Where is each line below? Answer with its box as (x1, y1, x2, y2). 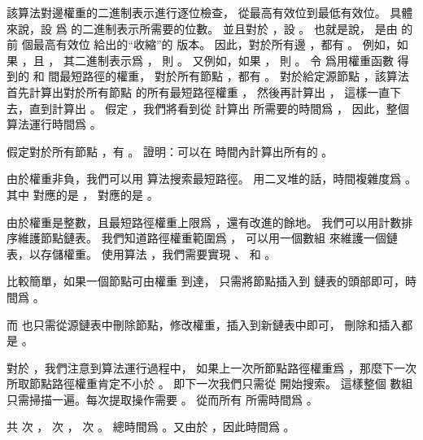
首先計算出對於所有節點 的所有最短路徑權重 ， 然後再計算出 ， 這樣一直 (7, 83, 390, 100)
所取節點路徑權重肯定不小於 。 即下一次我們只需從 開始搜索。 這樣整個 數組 (7, 375, 413, 392)
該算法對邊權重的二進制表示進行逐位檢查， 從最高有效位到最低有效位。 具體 (7, 4, 413, 20)
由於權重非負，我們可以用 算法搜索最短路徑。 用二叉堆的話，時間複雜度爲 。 (7, 170, 416, 187)
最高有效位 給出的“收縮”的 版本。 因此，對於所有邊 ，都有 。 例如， (33, 36, 397, 53)
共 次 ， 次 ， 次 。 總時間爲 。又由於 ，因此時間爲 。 (7, 418, 295, 435)
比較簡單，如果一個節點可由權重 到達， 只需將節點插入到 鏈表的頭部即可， (7, 272, 405, 290)
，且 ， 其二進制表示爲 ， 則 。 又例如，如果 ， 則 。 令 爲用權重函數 (21, 51, 394, 68)
